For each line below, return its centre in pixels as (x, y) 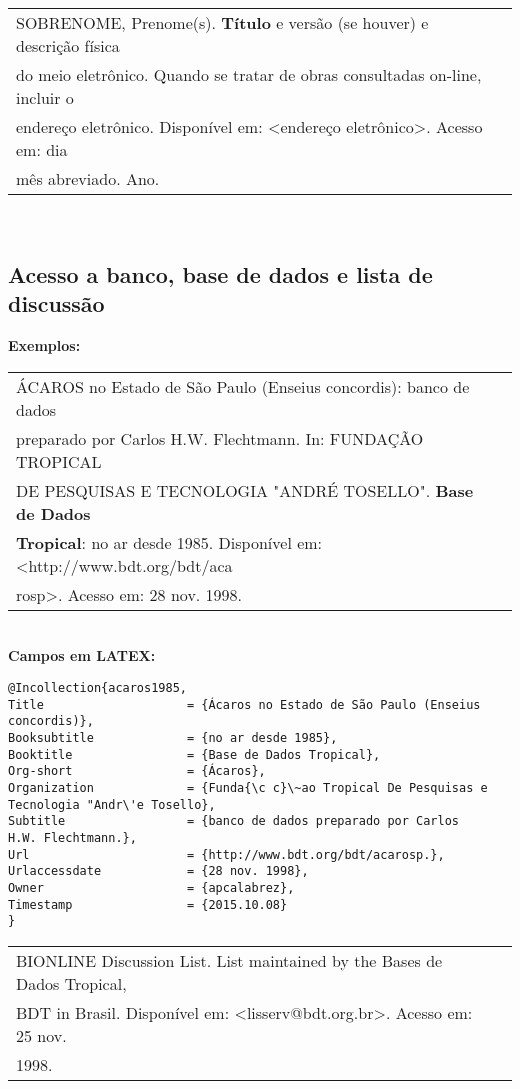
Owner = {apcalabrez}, (151, 887)
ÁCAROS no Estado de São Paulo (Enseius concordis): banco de (243, 386)
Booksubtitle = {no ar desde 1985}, (173, 737)
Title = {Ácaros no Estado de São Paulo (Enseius (244, 704)
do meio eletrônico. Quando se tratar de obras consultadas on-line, (249, 74)
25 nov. (41, 1035)
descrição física (68, 45)
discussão (56, 303)
